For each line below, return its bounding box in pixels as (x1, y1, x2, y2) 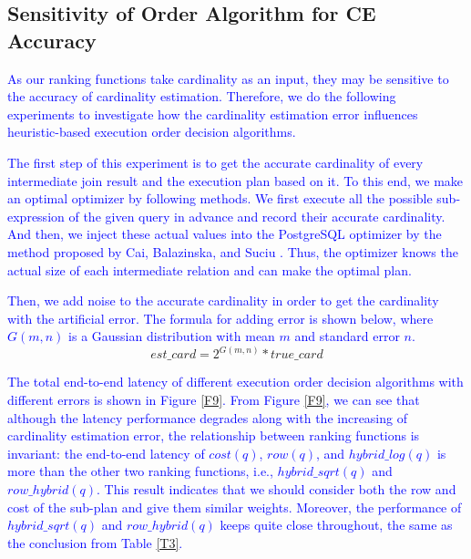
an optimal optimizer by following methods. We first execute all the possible (7, 189, 433, 208)
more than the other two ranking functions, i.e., (7, 461, 273, 481)
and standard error (294, 326, 400, 346)
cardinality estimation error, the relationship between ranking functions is (7, 426, 420, 445)
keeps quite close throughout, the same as (220, 515, 453, 534)
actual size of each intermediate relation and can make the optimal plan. (7, 260, 412, 279)
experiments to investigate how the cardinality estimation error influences (7, 104, 418, 123)
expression (7, 206, 65, 225)
